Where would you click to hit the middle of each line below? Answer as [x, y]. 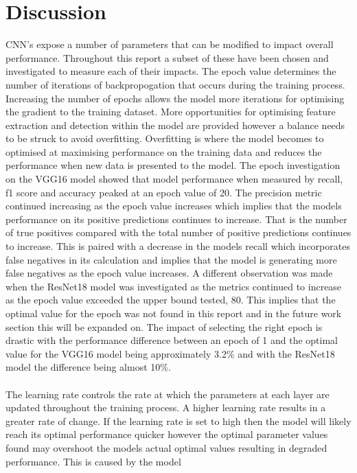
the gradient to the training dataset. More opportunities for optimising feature [171, 112]
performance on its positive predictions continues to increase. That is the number [176, 219]
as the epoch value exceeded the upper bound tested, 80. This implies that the [171, 300]
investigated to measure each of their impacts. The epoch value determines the [171, 71]
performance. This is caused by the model [93, 461]
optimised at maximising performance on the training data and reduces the [164, 151]
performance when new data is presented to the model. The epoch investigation [173, 165]
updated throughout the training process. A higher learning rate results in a [166, 407]
